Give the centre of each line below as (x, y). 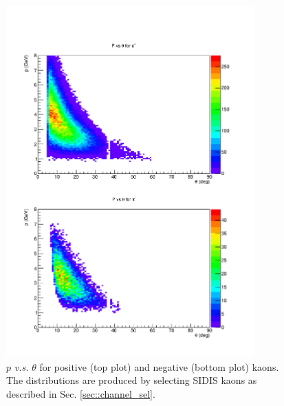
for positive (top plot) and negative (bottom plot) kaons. (159, 366)
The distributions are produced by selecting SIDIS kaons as (132, 380)
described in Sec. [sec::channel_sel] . (81, 393)
